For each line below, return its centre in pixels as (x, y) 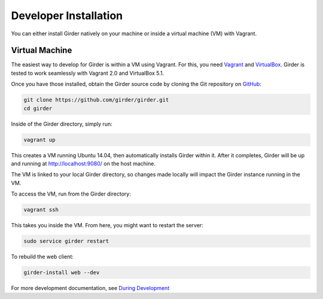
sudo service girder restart (66, 241)
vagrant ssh (41, 210)
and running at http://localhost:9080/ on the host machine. (83, 163)
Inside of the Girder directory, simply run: (62, 124)
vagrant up (39, 140)
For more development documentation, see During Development (90, 288)
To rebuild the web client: (42, 257)
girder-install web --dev (62, 273)
